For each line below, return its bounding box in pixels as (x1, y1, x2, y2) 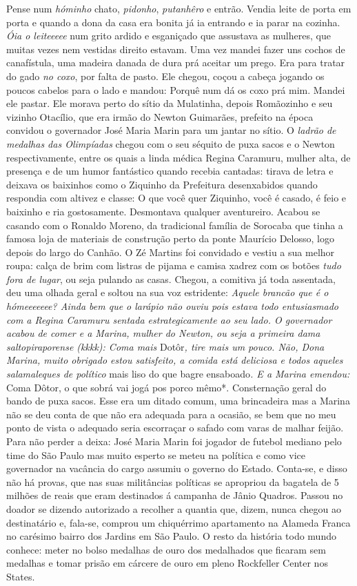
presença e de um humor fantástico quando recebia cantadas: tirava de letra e (6, 164, 334, 178)
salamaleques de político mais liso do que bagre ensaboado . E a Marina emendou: (6, 367, 350, 381)
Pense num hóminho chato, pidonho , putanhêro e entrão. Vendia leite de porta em (6, 1, 351, 15)
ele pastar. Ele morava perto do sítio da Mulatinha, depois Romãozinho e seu (6, 96, 333, 110)
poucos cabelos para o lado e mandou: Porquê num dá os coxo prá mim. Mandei (6, 82, 345, 97)
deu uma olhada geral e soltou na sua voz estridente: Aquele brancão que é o (6, 285, 329, 300)
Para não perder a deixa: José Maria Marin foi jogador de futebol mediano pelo (6, 434, 342, 448)
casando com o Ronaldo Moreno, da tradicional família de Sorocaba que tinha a (6, 217, 343, 232)
